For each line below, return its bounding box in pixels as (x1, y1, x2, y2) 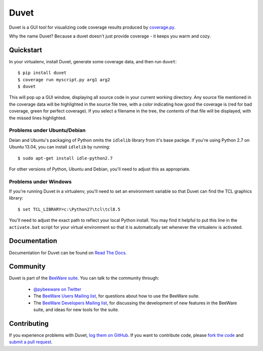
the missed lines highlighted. (9, 115, 67, 121)
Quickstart (9, 46, 42, 54)
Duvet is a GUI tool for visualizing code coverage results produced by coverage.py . (9, 24, 176, 30)
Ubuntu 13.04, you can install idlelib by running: (9, 144, 111, 150)
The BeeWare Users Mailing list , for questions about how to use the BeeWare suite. (33, 293, 200, 299)
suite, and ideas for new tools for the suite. (33, 307, 119, 313)
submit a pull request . (9, 339, 53, 345)
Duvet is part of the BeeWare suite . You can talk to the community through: (9, 275, 159, 281)
